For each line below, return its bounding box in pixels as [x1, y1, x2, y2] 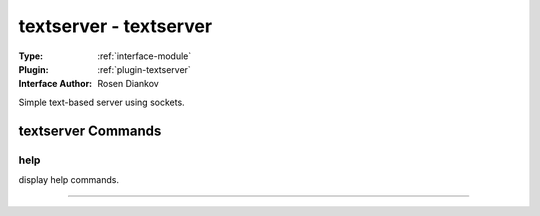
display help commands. [18, 173, 120, 185]
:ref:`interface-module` [97, 50, 192, 62]
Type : [18, 50, 44, 62]
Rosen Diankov [97, 78, 159, 90]
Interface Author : [18, 78, 93, 90]
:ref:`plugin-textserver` [97, 63, 192, 75]
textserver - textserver [18, 15, 213, 37]
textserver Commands [18, 122, 162, 139]
